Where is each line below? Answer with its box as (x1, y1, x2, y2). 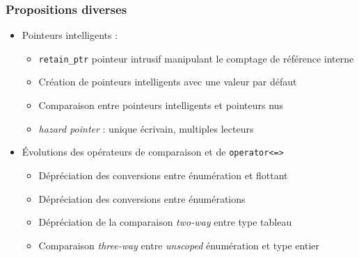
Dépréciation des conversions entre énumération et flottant (38, 167, 288, 182)
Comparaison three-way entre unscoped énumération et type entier (38, 238, 320, 252)
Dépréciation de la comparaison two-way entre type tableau (38, 215, 292, 229)
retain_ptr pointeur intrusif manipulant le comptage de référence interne (38, 51, 354, 65)
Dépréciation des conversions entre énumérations (38, 191, 246, 206)
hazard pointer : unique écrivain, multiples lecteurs (38, 121, 254, 135)
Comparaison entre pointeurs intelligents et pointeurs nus (38, 98, 283, 113)
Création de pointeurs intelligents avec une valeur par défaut (38, 74, 297, 89)
